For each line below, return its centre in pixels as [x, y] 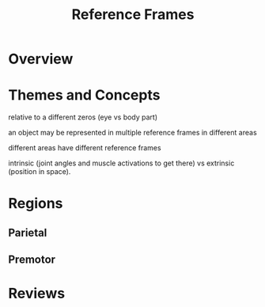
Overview [41, 59]
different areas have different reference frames [85, 148]
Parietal [28, 232]
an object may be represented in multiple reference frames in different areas [132, 133]
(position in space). [40, 172]
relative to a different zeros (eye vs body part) [83, 117]
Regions [36, 204]
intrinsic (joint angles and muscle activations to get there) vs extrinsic [121, 163]
